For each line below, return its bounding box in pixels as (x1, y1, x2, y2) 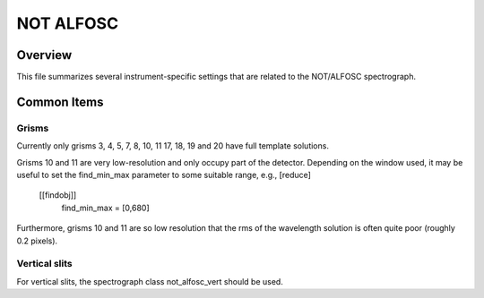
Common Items (16, 94, 104, 109)
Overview (16, 47, 73, 63)
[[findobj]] (39, 190, 77, 200)
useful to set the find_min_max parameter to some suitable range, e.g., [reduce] (16, 170, 311, 180)
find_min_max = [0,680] (61, 202, 150, 213)
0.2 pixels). (16, 235, 58, 246)
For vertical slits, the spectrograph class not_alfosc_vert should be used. (16, 276, 284, 286)
